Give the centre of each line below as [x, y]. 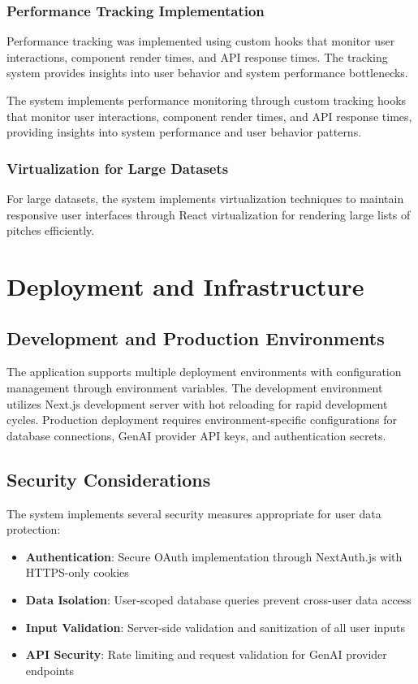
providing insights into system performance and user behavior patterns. [184, 132]
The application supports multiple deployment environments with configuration [204, 372]
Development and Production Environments [196, 338]
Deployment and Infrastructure [185, 286]
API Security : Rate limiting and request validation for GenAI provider [206, 654]
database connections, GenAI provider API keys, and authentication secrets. [196, 435]
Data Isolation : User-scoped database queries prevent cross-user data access [218, 599]
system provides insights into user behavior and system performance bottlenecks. [207, 73]
